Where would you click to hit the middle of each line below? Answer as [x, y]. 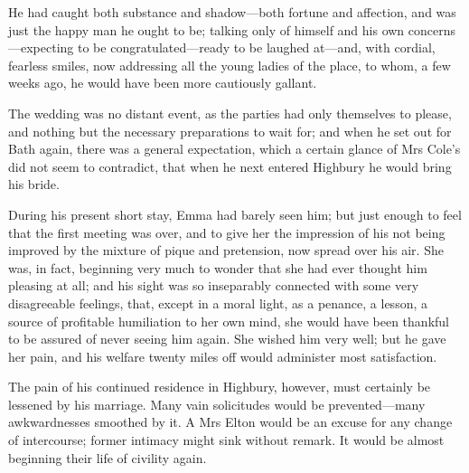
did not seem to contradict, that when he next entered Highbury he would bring [230, 166]
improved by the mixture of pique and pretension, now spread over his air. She [226, 250]
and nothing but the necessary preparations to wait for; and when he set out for [230, 131]
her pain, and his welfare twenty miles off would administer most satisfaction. [223, 356]
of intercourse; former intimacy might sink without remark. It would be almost [226, 440]
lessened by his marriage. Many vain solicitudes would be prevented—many [217, 404]
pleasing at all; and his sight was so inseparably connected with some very [214, 285]
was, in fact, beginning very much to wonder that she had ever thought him [218, 267]
